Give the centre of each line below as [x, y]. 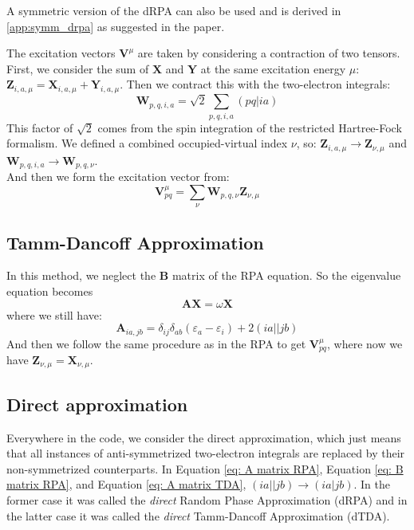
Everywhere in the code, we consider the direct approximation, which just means [204, 437]
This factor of [40, 127]
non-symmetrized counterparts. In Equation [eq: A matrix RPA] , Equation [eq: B [205, 468]
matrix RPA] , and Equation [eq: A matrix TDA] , [126, 484]
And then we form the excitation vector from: [118, 177]
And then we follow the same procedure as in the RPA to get [156, 343]
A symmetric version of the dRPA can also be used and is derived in [174, 10]
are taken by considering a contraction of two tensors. [269, 53]
